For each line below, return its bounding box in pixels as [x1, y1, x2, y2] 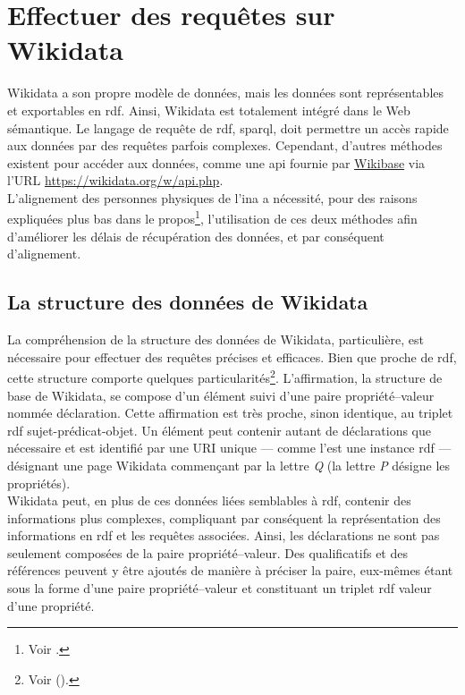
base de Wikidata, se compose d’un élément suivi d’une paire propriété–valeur [7, 386, 435, 404]
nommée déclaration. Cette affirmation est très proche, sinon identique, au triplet [7, 403, 453, 422]
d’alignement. [7, 244, 81, 263]
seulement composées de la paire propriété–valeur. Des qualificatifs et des [7, 543, 408, 562]
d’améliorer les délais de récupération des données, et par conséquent [7, 226, 385, 245]
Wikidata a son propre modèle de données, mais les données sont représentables [7, 83, 444, 102]
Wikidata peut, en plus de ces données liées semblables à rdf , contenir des [7, 491, 411, 510]
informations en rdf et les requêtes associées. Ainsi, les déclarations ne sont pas [7, 526, 440, 545]
